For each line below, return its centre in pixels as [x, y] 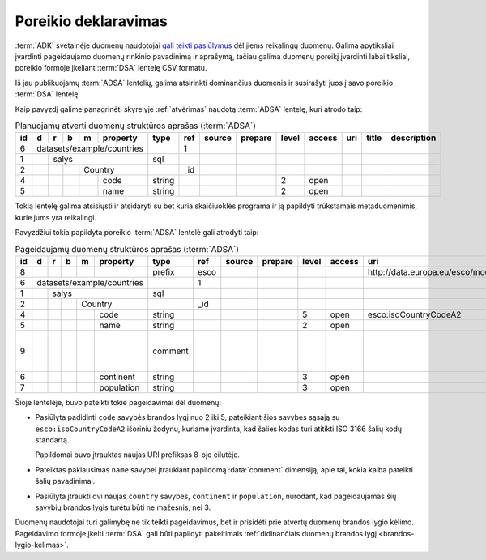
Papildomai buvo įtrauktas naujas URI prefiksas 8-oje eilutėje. [138, 455]
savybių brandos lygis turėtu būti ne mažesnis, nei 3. [123, 507]
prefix [164, 271]
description [414, 138]
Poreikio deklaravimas [91, 21]
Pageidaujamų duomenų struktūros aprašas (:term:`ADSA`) [127, 249]
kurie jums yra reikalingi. [56, 217]
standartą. [52, 440]
